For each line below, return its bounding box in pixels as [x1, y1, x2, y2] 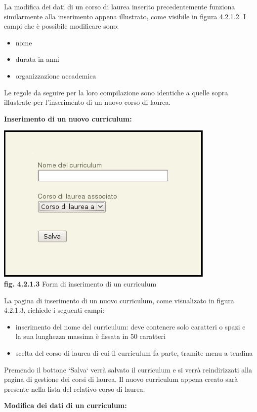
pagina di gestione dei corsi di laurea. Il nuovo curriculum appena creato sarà [4, 374, 238, 384]
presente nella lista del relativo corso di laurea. [4, 383, 145, 394]
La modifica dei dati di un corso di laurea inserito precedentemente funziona [4, 1, 235, 11]
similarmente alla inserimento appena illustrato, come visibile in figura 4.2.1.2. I [4, 11, 246, 21]
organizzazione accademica [15, 70, 96, 81]
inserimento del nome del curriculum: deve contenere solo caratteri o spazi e [15, 321, 246, 331]
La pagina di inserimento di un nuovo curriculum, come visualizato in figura [4, 295, 234, 305]
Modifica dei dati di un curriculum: [4, 400, 127, 411]
